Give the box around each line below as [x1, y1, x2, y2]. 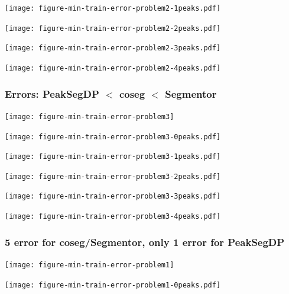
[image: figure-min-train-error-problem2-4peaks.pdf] [5, 63, 221, 72]
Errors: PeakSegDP [5, 86, 99, 101]
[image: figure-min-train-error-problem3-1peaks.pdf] [5, 152, 221, 161]
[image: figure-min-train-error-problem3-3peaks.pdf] [5, 192, 221, 201]
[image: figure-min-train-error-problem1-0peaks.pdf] [5, 280, 221, 289]
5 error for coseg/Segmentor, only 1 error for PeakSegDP [5, 234, 285, 249]
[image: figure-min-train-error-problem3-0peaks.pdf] [5, 132, 221, 141]
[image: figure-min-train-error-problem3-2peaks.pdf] [5, 172, 221, 181]
